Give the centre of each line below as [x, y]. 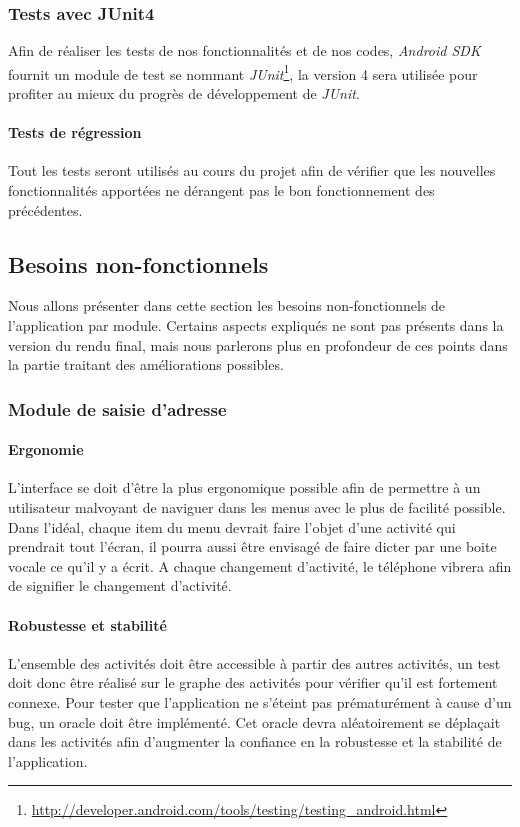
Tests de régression [75, 132]
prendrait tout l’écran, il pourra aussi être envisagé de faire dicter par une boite [252, 546]
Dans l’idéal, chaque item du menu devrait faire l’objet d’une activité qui [232, 526]
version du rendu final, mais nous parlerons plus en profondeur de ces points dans [258, 344]
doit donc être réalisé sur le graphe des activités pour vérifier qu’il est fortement [253, 682]
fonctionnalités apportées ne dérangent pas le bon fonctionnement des [221, 190]
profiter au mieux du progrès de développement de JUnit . [184, 93]
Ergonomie [46, 449]
